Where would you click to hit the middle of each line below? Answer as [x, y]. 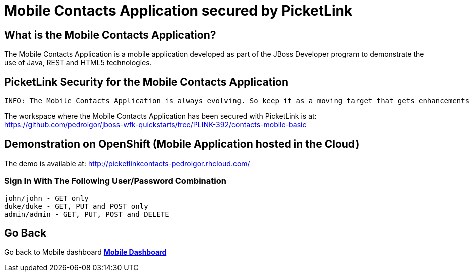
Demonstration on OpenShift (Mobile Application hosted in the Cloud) [182, 144]
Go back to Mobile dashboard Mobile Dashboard [85, 252]
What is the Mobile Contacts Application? [110, 35]
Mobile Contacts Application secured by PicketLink [179, 11]
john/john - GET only [46, 198]
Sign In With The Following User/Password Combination [115, 181]
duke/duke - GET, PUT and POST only [76, 206]
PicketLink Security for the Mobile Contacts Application [146, 82]
